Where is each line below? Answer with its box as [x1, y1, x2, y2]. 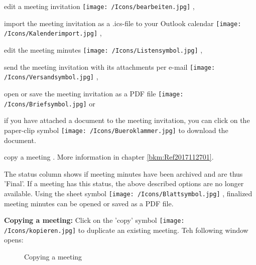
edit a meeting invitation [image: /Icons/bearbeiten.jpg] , [4, 1, 195, 11]
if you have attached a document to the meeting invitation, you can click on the [4, 115, 250, 125]
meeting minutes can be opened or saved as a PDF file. [4, 198, 174, 208]
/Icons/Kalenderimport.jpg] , [4, 28, 102, 38]
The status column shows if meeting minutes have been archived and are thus [4, 168, 243, 179]
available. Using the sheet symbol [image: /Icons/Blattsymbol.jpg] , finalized [4, 188, 252, 198]
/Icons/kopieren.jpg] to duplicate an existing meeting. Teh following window [4, 224, 248, 235]
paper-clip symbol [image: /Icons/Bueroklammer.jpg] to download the [4, 124, 228, 135]
